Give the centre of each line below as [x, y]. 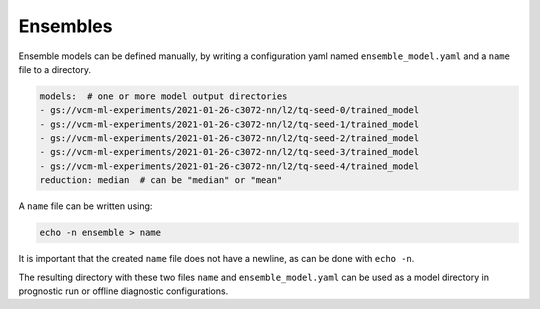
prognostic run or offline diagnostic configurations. [123, 291]
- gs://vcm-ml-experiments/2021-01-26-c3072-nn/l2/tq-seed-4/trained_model [229, 166]
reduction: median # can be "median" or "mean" [161, 180]
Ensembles [65, 26]
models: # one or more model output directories [163, 96]
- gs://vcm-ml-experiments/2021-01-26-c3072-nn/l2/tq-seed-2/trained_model [229, 138]
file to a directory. [55, 69]
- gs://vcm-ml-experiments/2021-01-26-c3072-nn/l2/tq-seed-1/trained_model [229, 124]
